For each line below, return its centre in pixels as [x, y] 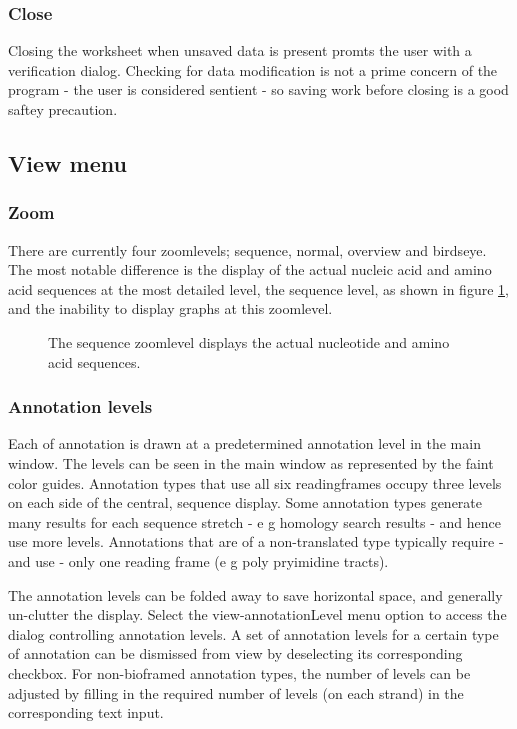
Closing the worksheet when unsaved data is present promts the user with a [240, 50]
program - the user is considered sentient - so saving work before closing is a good [258, 89]
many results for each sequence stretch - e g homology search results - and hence [254, 521]
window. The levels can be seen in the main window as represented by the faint [251, 462]
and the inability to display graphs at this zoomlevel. [170, 308]
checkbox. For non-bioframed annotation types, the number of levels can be [239, 672]
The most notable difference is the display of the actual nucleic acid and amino [250, 269]
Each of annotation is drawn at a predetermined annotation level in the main [244, 443]
